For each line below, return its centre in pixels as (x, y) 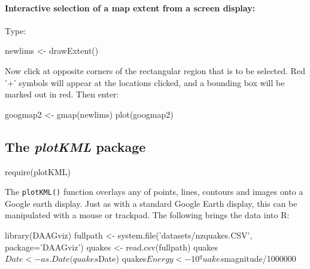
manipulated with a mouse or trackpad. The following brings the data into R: (147, 215)
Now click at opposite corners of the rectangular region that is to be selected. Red (155, 70)
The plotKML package (75, 146)
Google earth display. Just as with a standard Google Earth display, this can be (151, 203)
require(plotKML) (38, 171)
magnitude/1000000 (260, 259)
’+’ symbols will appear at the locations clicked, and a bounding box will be (145, 82)
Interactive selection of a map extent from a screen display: (130, 7)
